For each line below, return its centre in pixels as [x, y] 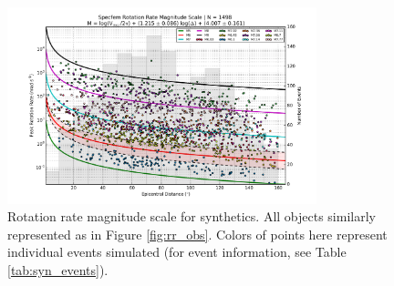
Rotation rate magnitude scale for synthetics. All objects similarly [192, 216]
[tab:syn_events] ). [58, 270]
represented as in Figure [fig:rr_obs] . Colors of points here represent [197, 234]
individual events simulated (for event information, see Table [177, 252]
